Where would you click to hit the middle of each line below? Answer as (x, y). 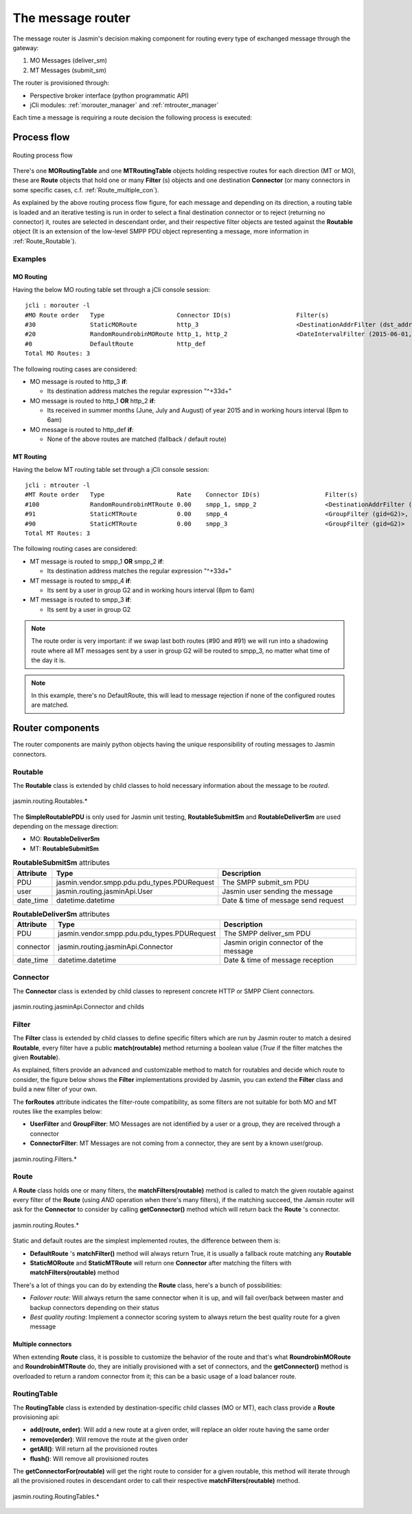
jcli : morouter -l (58, 305)
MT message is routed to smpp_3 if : (81, 600)
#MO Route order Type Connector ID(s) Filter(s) (177, 315)
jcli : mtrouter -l (58, 485)
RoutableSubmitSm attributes (61, 863)
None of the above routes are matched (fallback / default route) (137, 439)
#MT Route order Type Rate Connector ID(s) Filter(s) (192, 495)
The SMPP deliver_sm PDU (267, 933)
